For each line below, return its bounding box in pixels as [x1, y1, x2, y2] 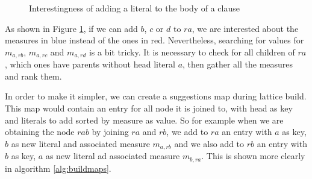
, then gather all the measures [183, 58, 293, 71]
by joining [92, 125, 129, 138]
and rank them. [5, 69, 62, 82]
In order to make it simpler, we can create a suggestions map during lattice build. [5, 90, 307, 102]
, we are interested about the [192, 22, 299, 34]
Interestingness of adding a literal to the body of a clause [29, 2, 240, 14]
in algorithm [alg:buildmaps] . [5, 162, 111, 174]
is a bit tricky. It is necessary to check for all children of [89, 45, 295, 58]
